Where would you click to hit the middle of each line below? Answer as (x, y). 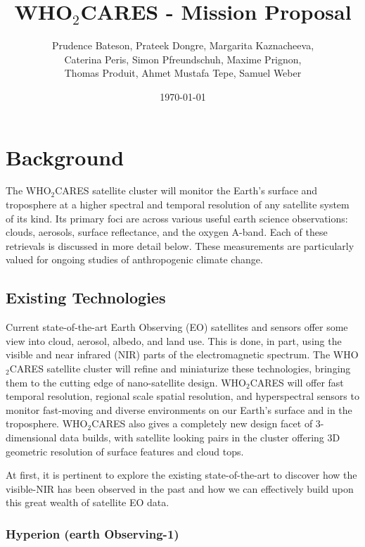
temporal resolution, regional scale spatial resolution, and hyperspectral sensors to (182, 396)
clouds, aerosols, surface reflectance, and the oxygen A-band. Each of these (167, 232)
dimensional (31, 437)
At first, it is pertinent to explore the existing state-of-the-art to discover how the (181, 475)
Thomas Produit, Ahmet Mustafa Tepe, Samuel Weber (183, 73)
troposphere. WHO (47, 423)
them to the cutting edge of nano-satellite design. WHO (126, 382)
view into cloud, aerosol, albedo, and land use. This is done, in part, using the (174, 340)
